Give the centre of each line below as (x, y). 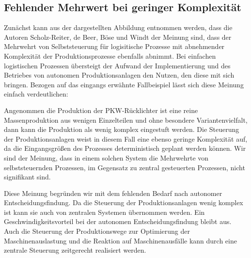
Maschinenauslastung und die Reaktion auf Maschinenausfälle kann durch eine (120, 240)
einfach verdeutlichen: (36, 94)
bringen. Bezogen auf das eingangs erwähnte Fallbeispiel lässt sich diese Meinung (124, 84)
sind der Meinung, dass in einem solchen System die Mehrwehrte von (106, 157)
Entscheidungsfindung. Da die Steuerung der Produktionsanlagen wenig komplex (124, 202)
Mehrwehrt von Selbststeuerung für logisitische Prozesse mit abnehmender (114, 46)
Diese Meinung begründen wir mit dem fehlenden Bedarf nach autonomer (113, 193)
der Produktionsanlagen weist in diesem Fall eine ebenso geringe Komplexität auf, (126, 138)
